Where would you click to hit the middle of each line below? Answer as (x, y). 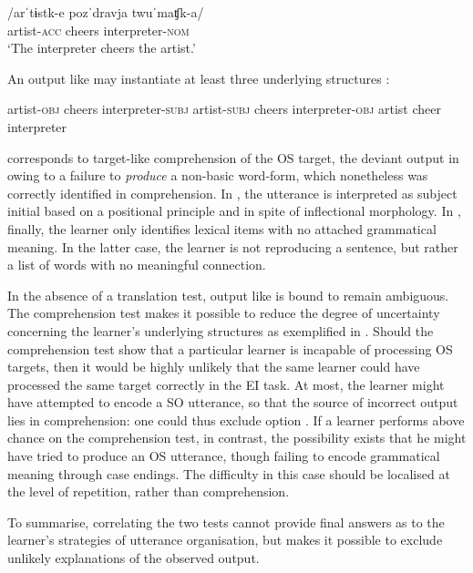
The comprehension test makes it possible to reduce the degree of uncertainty (224, 313)
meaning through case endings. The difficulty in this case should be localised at (229, 473)
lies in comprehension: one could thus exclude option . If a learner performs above (236, 420)
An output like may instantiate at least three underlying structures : (199, 78)
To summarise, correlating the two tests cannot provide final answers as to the (226, 522)
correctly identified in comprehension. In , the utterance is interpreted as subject (232, 193)
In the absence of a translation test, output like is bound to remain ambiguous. (228, 295)
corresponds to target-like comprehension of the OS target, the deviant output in (233, 157)
